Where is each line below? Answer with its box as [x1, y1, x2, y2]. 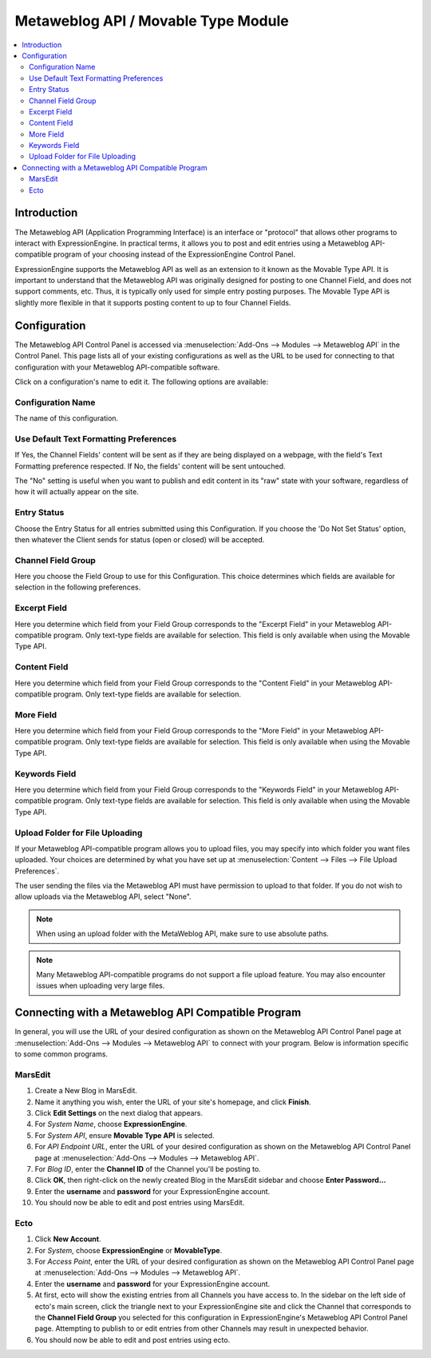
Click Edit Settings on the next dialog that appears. [34, 1108, 204, 1118]
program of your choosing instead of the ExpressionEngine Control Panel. [53, 250, 296, 259]
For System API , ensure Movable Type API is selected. [34, 1130, 215, 1140]
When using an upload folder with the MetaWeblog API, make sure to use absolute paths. [36, 929, 329, 939]
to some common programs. [14, 1049, 108, 1059]
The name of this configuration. [14, 413, 119, 423]
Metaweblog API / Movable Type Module [14, 12, 289, 30]
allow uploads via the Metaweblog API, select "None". [14, 892, 192, 901]
